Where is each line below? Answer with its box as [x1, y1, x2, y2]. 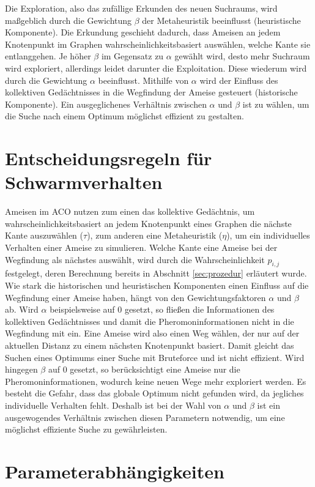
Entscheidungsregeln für [5, 146, 212, 171]
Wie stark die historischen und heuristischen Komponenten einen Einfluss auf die [5, 279, 309, 292]
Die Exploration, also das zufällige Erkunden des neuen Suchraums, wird [5, 2, 278, 14]
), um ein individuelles [226, 229, 310, 242]
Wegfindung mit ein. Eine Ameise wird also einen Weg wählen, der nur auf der [5, 327, 300, 340]
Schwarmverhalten [5, 169, 163, 195]
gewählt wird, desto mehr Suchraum [174, 50, 310, 62]
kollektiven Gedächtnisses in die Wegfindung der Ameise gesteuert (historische [5, 86, 298, 99]
